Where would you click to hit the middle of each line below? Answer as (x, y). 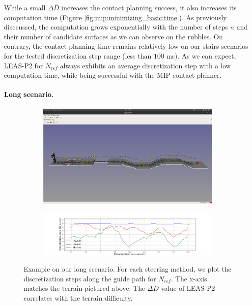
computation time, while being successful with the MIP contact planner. (113, 75)
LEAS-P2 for (24, 65)
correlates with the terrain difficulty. (78, 298)
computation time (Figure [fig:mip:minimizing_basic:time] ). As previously (115, 17)
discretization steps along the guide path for (90, 278)
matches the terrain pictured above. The (84, 288)
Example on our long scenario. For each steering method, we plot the (128, 269)
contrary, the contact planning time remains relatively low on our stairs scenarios (126, 46)
